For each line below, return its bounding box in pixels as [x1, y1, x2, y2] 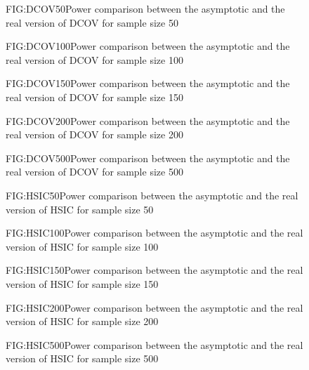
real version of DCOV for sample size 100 [6, 52, 183, 67]
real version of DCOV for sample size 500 [6, 164, 183, 179]
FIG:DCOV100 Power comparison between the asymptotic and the [6, 39, 290, 53]
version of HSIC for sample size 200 [6, 314, 159, 329]
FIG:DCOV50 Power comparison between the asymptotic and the [6, 1, 285, 15]
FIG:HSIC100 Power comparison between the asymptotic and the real [6, 225, 303, 240]
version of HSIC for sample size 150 [6, 276, 159, 291]
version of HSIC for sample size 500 [6, 351, 159, 366]
